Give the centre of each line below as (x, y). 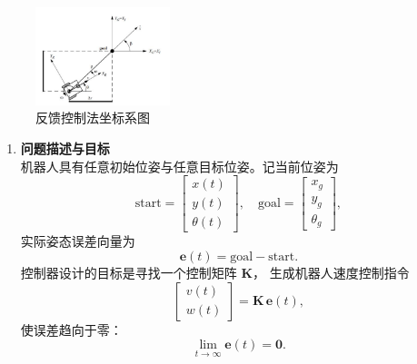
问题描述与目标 (65, 148)
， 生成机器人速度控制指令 (331, 272)
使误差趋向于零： (71, 329)
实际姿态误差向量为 (78, 241)
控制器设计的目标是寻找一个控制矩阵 (129, 272)
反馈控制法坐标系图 (93, 118)
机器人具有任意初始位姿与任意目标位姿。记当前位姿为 (179, 166)
